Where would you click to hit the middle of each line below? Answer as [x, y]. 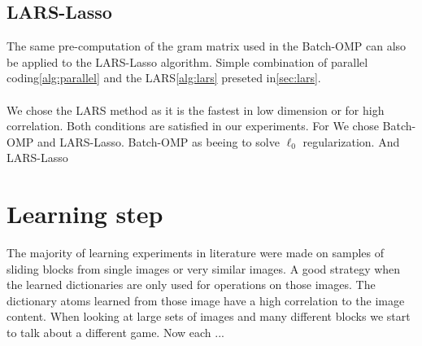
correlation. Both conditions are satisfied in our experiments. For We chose [193, 126]
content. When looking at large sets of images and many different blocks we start [209, 316]
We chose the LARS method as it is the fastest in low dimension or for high [196, 109]
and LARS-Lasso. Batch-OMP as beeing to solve [158, 141]
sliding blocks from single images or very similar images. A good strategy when [204, 268]
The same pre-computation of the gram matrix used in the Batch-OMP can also [207, 46]
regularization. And [351, 141]
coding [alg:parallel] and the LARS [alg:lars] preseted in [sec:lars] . [164, 78]
